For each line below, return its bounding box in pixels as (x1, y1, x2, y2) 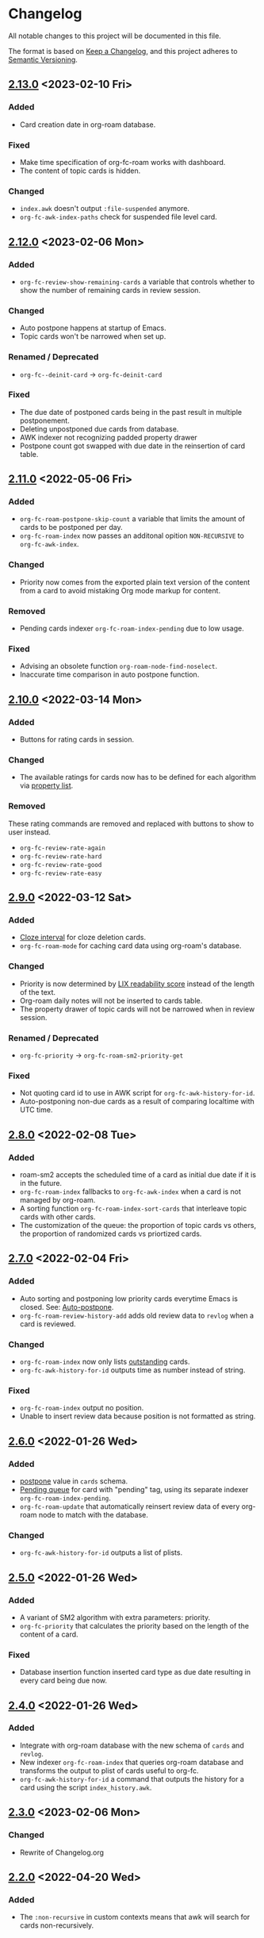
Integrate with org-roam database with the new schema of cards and (19, 1740, 244, 1750)
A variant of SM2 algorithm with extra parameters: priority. (19, 1612, 211, 1622)
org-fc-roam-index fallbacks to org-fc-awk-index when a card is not (19, 1187, 242, 1196)
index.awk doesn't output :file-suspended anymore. (19, 204, 190, 213)
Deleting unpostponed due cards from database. (19, 424, 179, 433)
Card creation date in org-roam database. (19, 120, 156, 129)
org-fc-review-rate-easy (19, 869, 102, 877)
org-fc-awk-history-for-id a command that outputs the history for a (19, 1774, 244, 1783)
